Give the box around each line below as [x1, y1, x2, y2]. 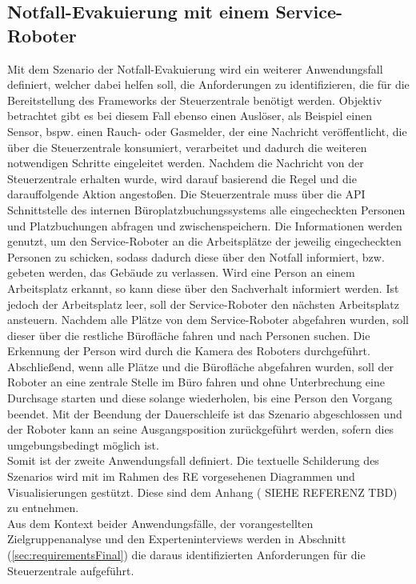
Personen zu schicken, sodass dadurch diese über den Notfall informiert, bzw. [7, 248, 385, 265]
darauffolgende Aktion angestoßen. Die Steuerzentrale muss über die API [7, 186, 366, 202]
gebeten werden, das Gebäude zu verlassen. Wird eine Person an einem [7, 264, 355, 281]
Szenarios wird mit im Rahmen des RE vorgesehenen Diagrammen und [7, 468, 355, 485]
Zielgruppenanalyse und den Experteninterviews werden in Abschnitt [7, 530, 346, 547]
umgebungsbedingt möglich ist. [7, 436, 159, 453]
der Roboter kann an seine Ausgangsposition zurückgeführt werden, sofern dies [7, 421, 394, 438]
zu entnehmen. [7, 499, 79, 516]
